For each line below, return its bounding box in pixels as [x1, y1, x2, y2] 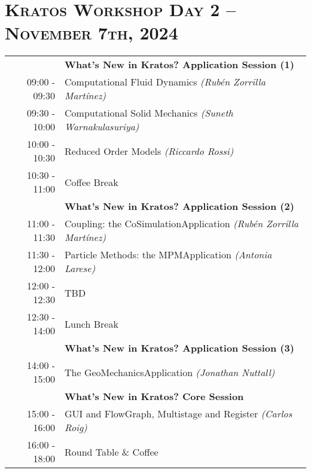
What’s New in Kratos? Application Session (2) [65, 199, 294, 213]
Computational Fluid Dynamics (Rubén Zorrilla [65, 75, 266, 89]
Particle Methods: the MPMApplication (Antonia [65, 248, 272, 262]
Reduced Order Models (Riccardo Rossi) [65, 144, 234, 158]
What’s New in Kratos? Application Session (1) [65, 57, 294, 72]
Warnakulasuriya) [65, 120, 139, 134]
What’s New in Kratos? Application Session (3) [65, 341, 294, 355]
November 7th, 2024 [5, 20, 178, 45]
